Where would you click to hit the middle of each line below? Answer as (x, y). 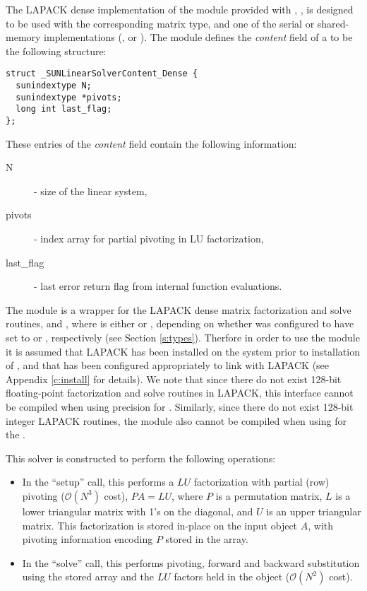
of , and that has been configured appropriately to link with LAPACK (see (168, 365)
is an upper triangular (314, 511)
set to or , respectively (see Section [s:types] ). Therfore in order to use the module (183, 337)
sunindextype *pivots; (69, 97)
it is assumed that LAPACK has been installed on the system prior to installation (183, 351)
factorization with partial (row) (261, 482)
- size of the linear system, (91, 191)
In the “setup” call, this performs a (98, 482)
